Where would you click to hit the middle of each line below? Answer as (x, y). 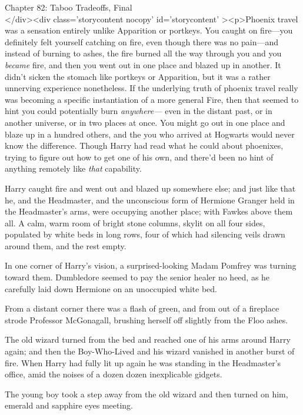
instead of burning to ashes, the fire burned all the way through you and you (143, 53)
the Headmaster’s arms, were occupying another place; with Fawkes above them (149, 211)
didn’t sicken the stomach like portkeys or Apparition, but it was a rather (138, 76)
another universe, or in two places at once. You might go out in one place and (145, 122)
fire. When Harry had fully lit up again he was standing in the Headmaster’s (143, 362)
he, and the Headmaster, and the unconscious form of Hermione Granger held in (150, 200)
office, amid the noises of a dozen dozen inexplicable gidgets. (114, 374)
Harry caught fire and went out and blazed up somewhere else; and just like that (150, 188)
